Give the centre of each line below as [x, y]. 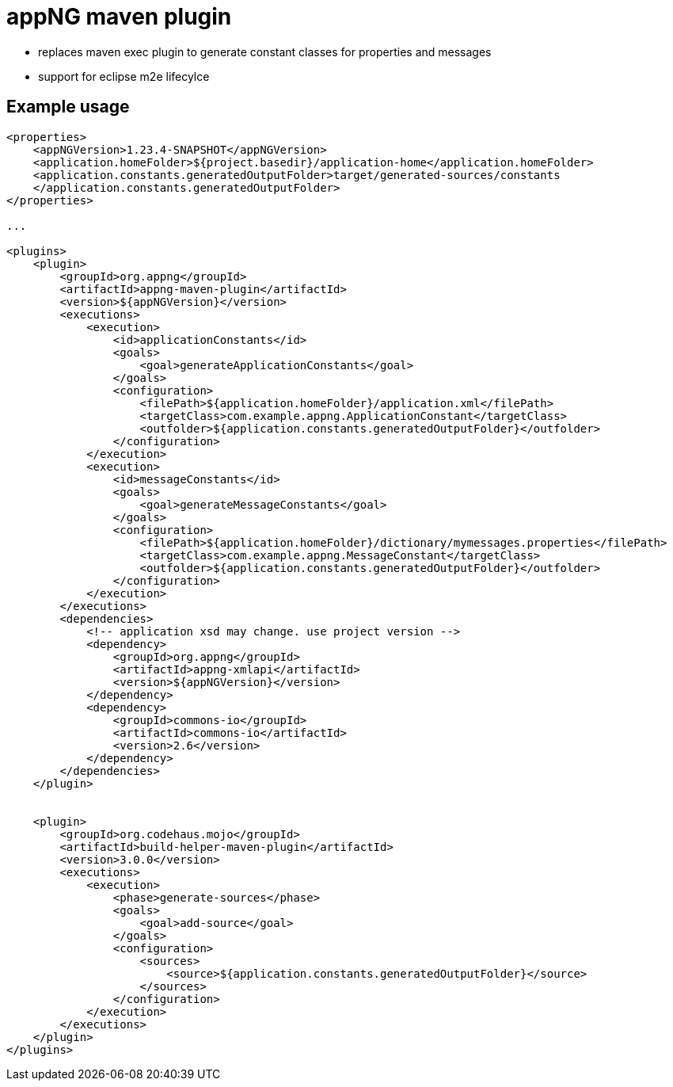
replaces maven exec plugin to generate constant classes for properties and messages [265, 51]
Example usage [68, 107]
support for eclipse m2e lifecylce [124, 76]
